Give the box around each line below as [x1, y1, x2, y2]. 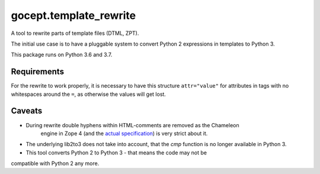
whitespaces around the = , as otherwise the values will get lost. [11, 91, 166, 98]
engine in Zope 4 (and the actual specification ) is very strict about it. [40, 130, 208, 137]
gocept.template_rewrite [11, 9, 136, 22]
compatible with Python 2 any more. [11, 160, 100, 167]
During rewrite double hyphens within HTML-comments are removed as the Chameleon [25, 121, 239, 128]
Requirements [11, 67, 65, 77]
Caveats [11, 106, 43, 116]
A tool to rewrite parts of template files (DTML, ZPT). [11, 30, 139, 37]
